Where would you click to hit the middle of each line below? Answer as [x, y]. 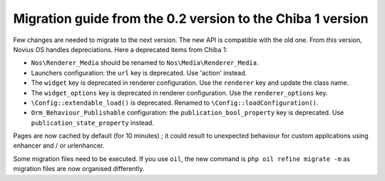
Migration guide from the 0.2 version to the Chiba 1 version [191, 19]
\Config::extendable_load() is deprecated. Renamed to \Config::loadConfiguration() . [175, 103]
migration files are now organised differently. [79, 169]
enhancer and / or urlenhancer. [59, 145]
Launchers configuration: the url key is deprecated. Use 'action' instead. [139, 73]
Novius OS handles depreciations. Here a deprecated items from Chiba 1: [120, 49]
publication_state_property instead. [93, 123]
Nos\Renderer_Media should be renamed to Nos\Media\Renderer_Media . [145, 63]
